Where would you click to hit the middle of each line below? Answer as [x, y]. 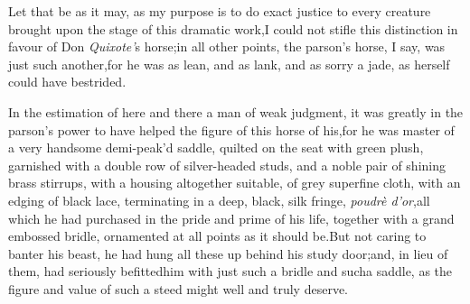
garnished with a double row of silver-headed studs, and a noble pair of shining [227, 165]
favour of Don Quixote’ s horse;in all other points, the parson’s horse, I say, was [227, 46]
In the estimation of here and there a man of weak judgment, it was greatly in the [236, 111]
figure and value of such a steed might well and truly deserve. [178, 288]
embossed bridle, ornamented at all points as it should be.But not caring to [217, 236]
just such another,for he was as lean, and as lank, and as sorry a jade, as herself [229, 64]
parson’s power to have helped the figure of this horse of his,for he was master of [231, 129]
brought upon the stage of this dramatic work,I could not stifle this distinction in [233, 28]
